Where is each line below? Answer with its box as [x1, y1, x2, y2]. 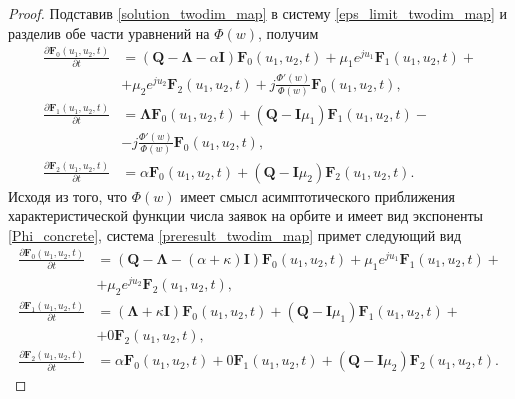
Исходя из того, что [8, 185, 127, 206]
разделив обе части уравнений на [8, 22, 210, 43]
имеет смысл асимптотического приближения [180, 185, 456, 206]
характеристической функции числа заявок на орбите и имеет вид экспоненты [8, 205, 483, 226]
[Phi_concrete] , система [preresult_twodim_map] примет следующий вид [8, 224, 462, 245]
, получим [258, 22, 319, 43]
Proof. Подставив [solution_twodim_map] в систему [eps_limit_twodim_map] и [8, 3, 507, 23]
